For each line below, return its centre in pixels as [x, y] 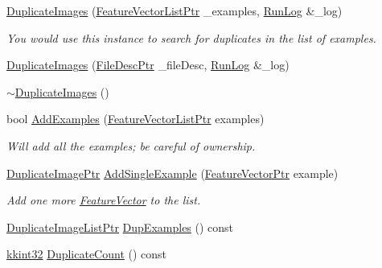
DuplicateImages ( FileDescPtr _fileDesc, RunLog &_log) [148, 65]
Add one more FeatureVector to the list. [104, 200]
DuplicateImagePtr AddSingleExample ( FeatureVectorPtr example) [173, 173]
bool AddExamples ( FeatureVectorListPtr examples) [136, 119]
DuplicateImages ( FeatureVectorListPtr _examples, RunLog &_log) [175, 10]
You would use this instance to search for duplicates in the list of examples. [191, 37]
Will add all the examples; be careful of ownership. [131, 145]
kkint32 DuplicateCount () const [87, 254]
